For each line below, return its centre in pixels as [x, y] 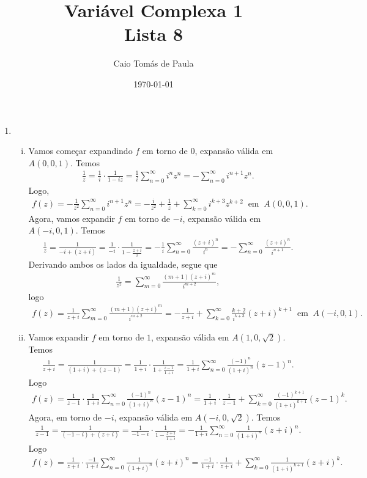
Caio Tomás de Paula [154, 63]
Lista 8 [153, 34]
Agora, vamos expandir [72, 218]
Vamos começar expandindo [80, 151]
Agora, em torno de [65, 417]
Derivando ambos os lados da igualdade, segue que [123, 264]
